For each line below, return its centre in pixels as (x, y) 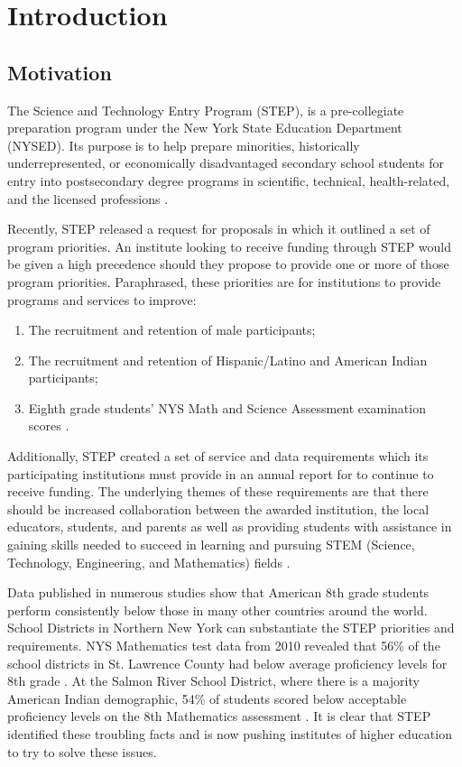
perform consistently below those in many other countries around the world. (217, 610)
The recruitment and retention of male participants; (172, 330)
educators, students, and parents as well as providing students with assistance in (230, 527)
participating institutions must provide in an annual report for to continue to (221, 473)
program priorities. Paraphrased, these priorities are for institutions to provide (224, 281)
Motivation (60, 72)
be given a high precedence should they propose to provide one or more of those (228, 264)
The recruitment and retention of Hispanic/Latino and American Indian (228, 360)
